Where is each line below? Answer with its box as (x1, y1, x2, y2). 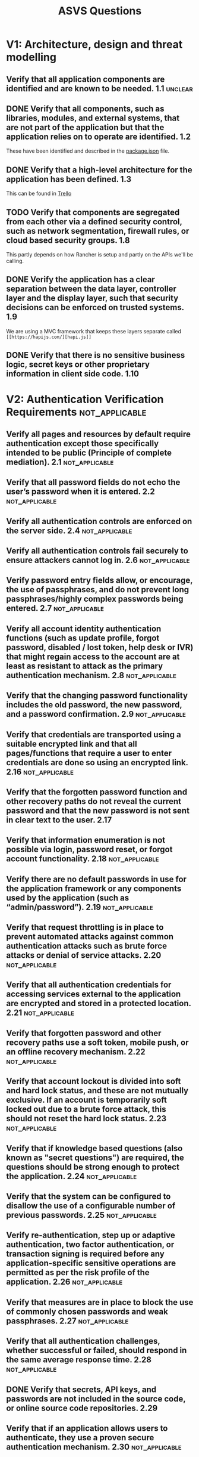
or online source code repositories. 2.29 (6, 1403, 158, 1413)
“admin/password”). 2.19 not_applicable (6, 902, 153, 912)
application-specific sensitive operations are (6, 1258, 176, 1269)
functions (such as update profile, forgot (6, 633, 160, 643)
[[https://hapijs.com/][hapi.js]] (6, 334, 92, 340)
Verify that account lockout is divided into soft (6, 1076, 181, 1087)
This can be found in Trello (6, 190, 72, 197)
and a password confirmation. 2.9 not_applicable (6, 709, 186, 719)
